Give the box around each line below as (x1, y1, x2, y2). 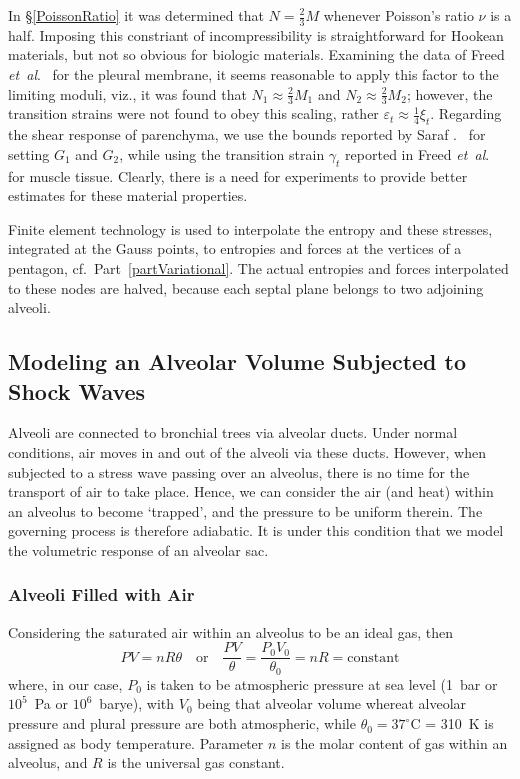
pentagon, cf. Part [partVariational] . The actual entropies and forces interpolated (8, 258, 509, 278)
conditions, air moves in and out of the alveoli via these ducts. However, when (8, 441, 486, 462)
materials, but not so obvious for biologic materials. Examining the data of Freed (8, 44, 505, 65)
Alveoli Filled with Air (8, 582, 195, 607)
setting (8, 143, 50, 164)
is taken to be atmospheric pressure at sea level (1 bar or (146, 673, 498, 694)
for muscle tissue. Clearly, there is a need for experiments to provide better (8, 165, 468, 186)
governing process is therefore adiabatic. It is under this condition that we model (8, 520, 504, 541)
